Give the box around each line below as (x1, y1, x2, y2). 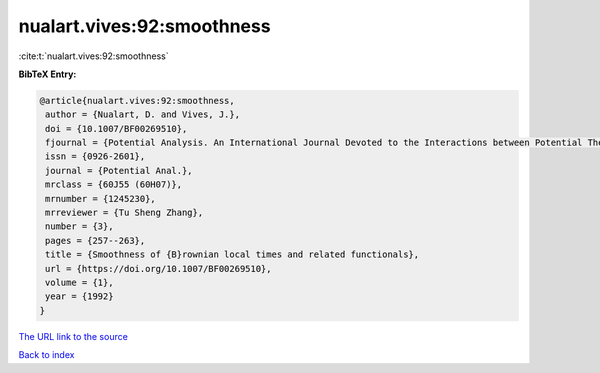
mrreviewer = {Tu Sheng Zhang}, (45, 207, 204, 219)
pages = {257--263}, (45, 235, 146, 246)
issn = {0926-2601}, (45, 151, 146, 162)
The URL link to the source (18, 330, 129, 342)
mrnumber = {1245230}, (45, 193, 157, 204)
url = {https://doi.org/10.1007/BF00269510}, (45, 263, 272, 274)
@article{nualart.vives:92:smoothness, (39, 95, 235, 106)
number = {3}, (45, 221, 114, 232)
